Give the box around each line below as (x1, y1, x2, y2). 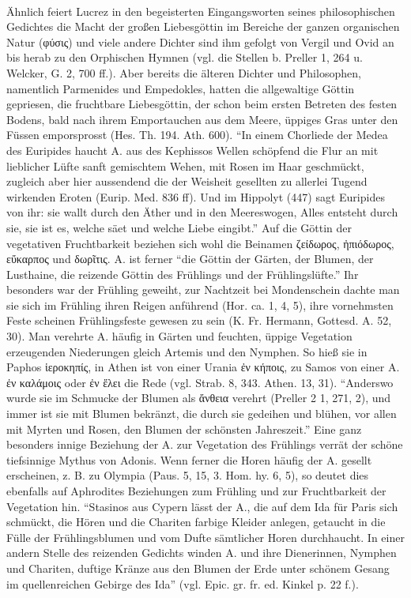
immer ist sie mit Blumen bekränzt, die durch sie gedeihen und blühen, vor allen (6, 405, 397, 422)
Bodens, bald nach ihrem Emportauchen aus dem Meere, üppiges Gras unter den (6, 111, 398, 127)
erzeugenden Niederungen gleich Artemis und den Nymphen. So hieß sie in (6, 343, 368, 359)
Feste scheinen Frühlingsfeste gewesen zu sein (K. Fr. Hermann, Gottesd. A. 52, (6, 312, 392, 329)
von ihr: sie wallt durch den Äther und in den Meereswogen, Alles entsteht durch (6, 204, 398, 220)
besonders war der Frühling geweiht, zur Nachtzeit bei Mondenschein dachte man (6, 281, 400, 298)
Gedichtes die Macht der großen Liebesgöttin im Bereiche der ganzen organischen (6, 18, 400, 35)
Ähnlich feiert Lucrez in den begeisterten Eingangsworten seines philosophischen (6, 2, 395, 19)
